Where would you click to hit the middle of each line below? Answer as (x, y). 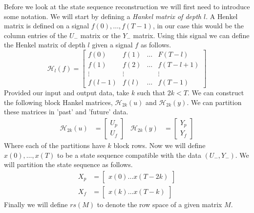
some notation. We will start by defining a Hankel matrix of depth (103, 16)
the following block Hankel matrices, (58, 102)
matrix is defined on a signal (47, 26)
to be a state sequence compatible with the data (129, 155)
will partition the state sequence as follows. (68, 164)
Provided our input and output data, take (67, 93)
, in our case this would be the (198, 26)
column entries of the (36, 35)
